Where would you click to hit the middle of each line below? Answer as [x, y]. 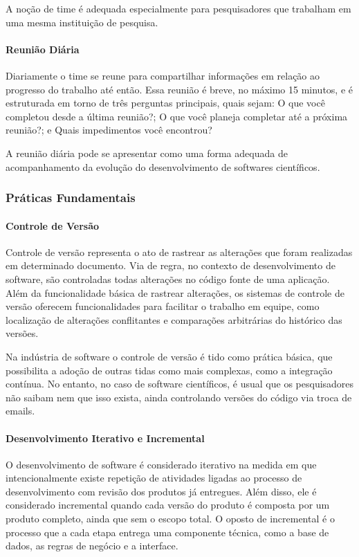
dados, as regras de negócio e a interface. [92, 546]
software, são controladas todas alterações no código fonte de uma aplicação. [168, 278]
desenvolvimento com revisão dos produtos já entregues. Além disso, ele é [161, 491]
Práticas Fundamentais [71, 198]
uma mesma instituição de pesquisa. [82, 22]
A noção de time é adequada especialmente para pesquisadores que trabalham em [178, 8]
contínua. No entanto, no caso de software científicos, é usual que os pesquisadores [180, 384]
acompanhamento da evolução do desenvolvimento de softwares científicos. [163, 166]
